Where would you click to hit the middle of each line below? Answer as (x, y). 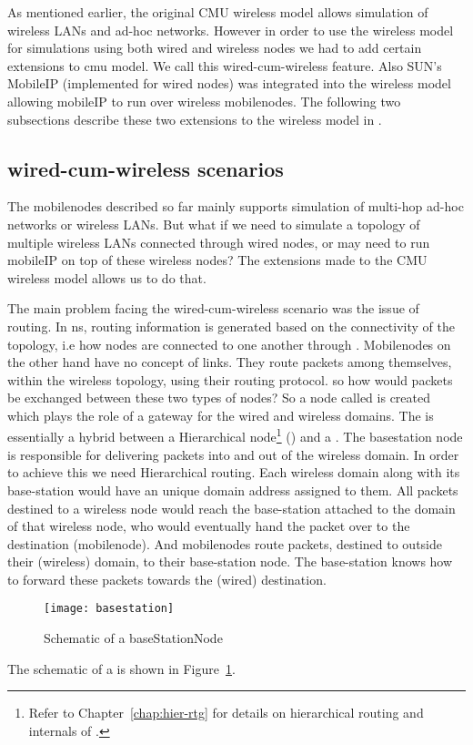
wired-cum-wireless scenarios (146, 168)
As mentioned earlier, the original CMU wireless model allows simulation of (218, 12)
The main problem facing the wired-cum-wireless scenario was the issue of (213, 308)
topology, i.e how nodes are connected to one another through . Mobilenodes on (229, 344)
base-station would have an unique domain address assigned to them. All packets (233, 490)
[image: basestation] (109, 609)
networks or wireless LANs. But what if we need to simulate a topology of (214, 224)
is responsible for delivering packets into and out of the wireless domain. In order (233, 454)
